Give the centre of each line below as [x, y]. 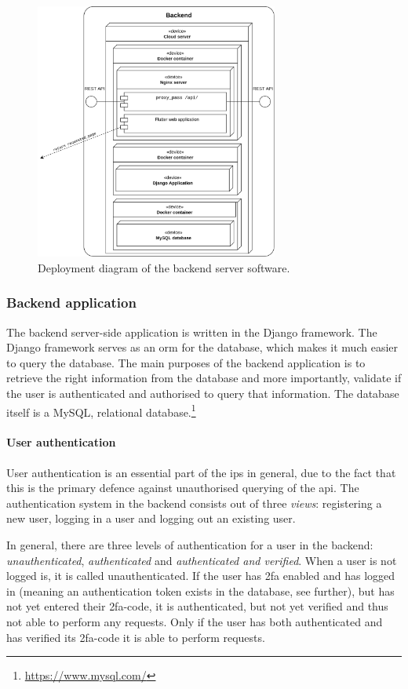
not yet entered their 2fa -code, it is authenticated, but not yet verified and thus [197, 606]
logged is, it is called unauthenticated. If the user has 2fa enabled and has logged [201, 576]
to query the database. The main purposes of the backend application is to [186, 362]
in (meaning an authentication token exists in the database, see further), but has [200, 591]
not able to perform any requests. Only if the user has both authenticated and [195, 621]
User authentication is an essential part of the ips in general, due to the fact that [201, 472]
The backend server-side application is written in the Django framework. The [192, 332]
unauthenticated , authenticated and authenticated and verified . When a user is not [202, 560]
